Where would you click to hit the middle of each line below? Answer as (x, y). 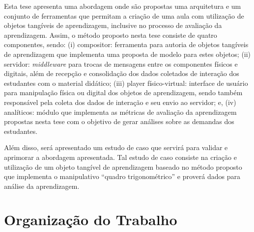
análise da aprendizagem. (42, 186)
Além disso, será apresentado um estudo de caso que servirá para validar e (116, 147)
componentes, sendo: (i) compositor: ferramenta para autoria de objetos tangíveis (126, 44)
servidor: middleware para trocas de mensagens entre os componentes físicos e (121, 64)
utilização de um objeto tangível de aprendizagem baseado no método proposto (123, 167)
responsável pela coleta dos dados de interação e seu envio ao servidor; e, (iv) (120, 102)
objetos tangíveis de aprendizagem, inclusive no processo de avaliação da (113, 25)
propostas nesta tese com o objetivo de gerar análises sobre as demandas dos (119, 121)
